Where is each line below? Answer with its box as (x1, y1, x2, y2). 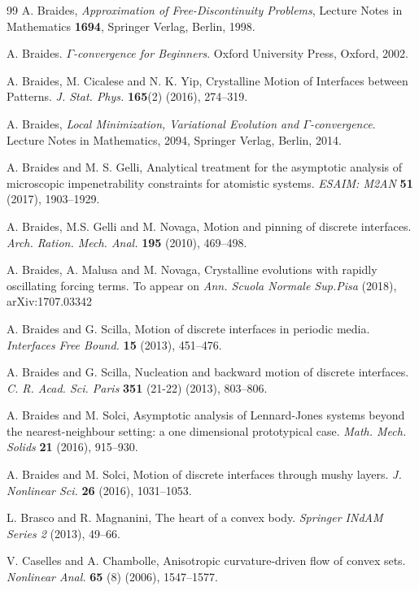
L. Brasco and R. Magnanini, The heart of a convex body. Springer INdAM (7, 509, 383, 526)
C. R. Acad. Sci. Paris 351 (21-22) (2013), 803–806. (7, 379, 268, 396)
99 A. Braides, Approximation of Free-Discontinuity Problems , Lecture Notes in (7, 2, 403, 18)
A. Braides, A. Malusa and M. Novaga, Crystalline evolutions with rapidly (7, 261, 378, 278)
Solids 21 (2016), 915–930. (7, 438, 138, 455)
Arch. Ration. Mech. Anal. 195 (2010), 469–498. (7, 233, 247, 250)
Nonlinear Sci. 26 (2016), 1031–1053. (7, 481, 192, 498)
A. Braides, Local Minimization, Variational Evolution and (7, 115, 299, 132)
